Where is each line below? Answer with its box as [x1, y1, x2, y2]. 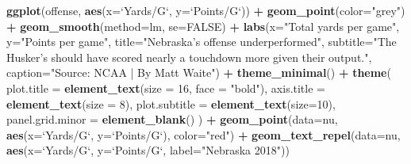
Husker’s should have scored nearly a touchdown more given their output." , [6, 48, 372, 65]
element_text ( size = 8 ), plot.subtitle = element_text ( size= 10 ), [6, 95, 336, 112]
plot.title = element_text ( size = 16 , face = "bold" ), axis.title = [6, 79, 325, 96]
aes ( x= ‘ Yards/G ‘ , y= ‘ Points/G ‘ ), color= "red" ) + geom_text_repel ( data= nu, [6, 126, 401, 143]
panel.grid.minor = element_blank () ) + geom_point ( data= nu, [6, 111, 338, 128]
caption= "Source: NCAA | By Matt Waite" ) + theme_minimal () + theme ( [6, 64, 391, 81]
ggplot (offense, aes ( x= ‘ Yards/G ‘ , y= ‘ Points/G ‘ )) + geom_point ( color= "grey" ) [6, 2, 405, 18]
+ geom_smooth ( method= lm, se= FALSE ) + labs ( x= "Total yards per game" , [6, 17, 400, 34]
